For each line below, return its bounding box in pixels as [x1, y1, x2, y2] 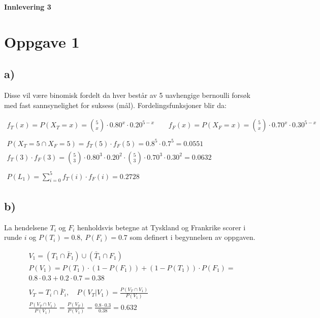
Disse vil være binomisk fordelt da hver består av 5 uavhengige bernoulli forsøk [4, 90, 250, 100]
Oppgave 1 [4, 31, 80, 52]
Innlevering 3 [4, 2, 51, 12]
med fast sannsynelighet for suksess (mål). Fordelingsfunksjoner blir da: [4, 99, 227, 110]
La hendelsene [4, 222, 48, 232]
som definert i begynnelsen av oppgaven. [130, 232, 255, 242]
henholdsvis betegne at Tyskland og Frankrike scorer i [77, 222, 246, 232]
